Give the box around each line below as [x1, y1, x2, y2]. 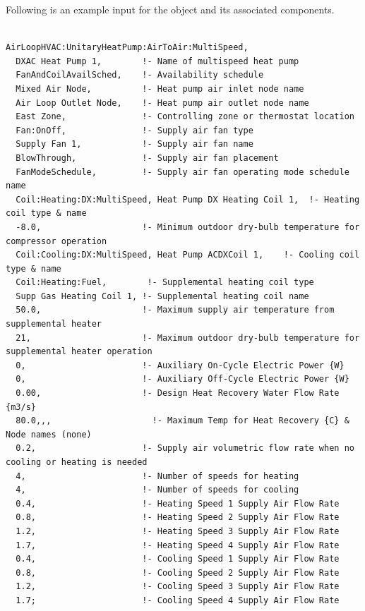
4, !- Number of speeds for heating [16, 471, 299, 481]
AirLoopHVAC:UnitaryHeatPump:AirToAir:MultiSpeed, [6, 42, 249, 53]
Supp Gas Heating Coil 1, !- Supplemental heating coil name [16, 291, 309, 301]
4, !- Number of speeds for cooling [16, 485, 299, 495]
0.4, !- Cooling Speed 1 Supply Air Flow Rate [16, 554, 340, 564]
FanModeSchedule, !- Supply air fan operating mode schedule [16, 167, 349, 177]
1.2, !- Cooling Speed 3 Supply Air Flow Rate [16, 581, 340, 592]
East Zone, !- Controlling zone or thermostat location [16, 111, 354, 122]
